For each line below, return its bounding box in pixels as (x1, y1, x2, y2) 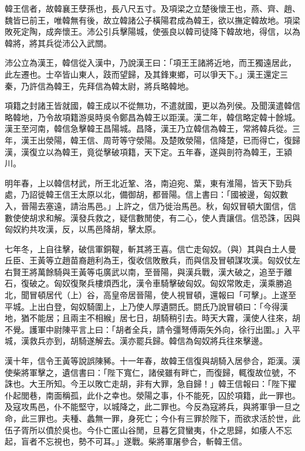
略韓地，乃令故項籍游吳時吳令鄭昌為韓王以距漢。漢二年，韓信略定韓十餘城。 (5, 111, 300, 123)
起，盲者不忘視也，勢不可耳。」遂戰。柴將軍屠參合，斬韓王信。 (5, 435, 247, 447)
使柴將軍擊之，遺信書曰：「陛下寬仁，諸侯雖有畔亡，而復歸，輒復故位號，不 (5, 366, 296, 378)
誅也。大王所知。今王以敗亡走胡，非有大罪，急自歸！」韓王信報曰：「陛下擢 (5, 377, 296, 390)
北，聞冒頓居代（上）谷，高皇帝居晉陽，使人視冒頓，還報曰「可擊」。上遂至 (5, 289, 296, 301)
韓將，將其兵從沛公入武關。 (5, 36, 111, 49)
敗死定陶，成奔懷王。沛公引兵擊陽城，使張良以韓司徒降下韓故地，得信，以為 (5, 25, 300, 38)
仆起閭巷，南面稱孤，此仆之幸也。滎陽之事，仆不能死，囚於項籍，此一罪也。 (5, 389, 300, 401)
